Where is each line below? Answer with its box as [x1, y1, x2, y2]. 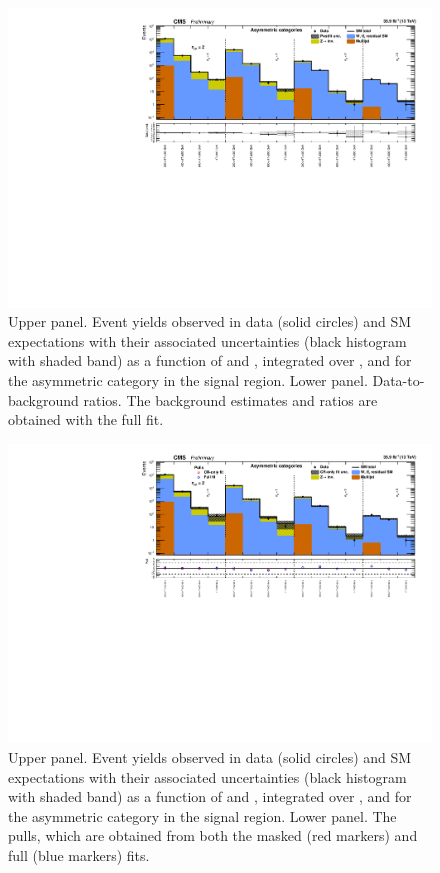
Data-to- [372, 370, 425, 391]
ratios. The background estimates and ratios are [83, 389, 378, 410]
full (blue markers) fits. [8, 845, 150, 866]
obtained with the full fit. [8, 409, 164, 430]
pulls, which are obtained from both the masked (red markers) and [8, 825, 418, 846]
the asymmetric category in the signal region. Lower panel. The [8, 805, 397, 826]
